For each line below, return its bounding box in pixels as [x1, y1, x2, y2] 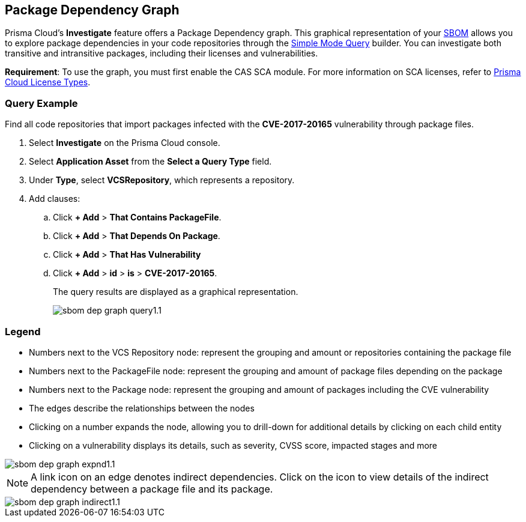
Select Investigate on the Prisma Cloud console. [29, 138, 220, 148]
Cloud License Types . [5, 77, 91, 88]
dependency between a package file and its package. [31, 482, 273, 495]
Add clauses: [29, 193, 80, 204]
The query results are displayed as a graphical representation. [53, 287, 298, 297]
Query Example [5, 97, 78, 109]
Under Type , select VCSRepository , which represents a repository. [29, 175, 295, 186]
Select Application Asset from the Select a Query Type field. [29, 156, 272, 167]
